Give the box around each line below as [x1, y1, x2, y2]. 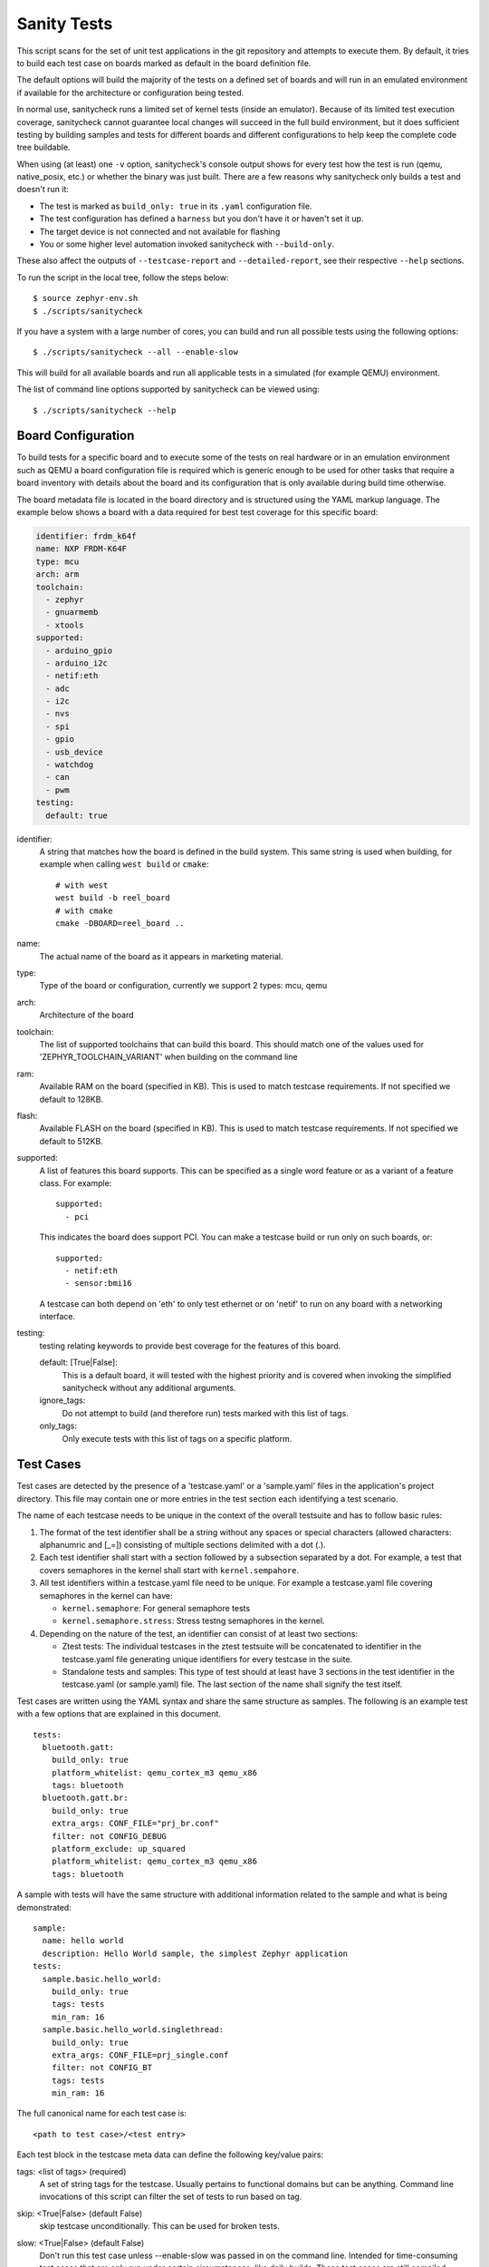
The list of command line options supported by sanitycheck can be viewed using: [16, 384, 321, 394]
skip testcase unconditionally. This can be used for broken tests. [39, 2221, 280, 2232]
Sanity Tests [16, 14, 113, 34]
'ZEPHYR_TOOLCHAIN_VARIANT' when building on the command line [39, 1052, 298, 1063]
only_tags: [39, 1420, 77, 1432]
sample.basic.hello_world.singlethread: [42, 2025, 225, 2035]
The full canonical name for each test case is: [16, 2108, 187, 2119]
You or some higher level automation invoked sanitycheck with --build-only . [39, 238, 335, 249]
